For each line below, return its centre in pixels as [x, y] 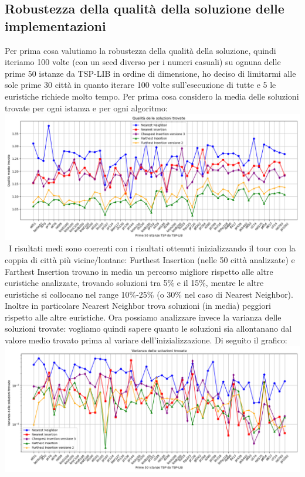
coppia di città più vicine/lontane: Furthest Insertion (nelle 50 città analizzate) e [150, 259]
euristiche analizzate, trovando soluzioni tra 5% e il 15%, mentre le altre [134, 283]
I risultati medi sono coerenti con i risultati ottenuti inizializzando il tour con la [152, 248]
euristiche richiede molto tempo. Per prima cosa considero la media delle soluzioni [152, 96]
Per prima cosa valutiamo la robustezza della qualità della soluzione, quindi [140, 50]
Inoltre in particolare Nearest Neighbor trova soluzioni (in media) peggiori [138, 306]
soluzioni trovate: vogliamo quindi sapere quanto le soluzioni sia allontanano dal [148, 328]
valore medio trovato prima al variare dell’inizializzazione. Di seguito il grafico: [146, 340]
